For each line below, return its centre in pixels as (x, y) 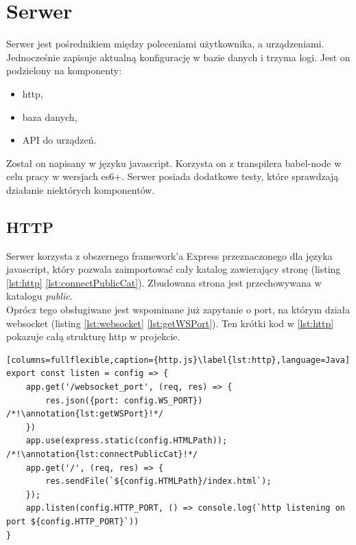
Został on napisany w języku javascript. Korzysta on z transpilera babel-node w (174, 163)
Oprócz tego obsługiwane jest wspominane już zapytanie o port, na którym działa (178, 310)
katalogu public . (39, 296)
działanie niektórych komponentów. (81, 189)
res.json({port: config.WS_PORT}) (124, 400)
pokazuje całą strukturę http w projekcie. (93, 336)
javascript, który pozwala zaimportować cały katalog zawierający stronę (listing (174, 269)
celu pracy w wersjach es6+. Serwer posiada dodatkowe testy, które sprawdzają (173, 176)
